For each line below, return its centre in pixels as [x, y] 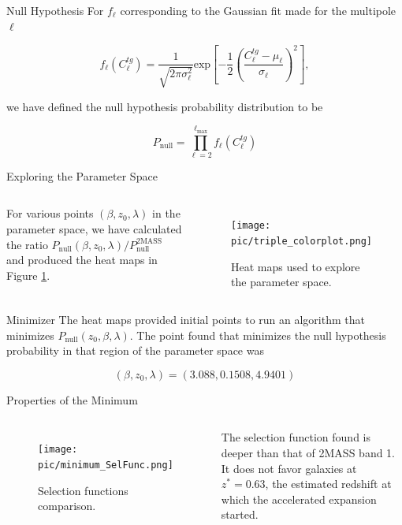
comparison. [67, 506]
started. [240, 514]
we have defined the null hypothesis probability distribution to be [165, 106]
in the [166, 213]
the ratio [27, 244]
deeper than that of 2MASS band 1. [308, 452]
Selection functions [83, 490]
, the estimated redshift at [328, 484]
